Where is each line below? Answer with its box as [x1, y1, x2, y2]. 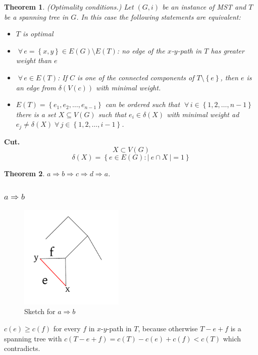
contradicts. [4, 343, 40, 353]
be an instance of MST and [162, 2, 246, 12]
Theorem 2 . [4, 168, 45, 179]
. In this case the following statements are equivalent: [76, 11, 241, 22]
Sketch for [24, 306, 56, 317]
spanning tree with [4, 333, 62, 343]
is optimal [22, 28, 54, 39]
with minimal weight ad [167, 109, 239, 119]
